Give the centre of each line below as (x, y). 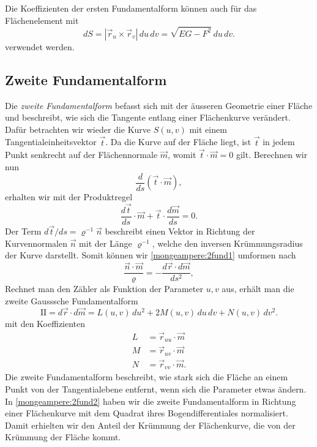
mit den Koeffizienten (45, 323)
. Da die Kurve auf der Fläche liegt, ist (178, 142)
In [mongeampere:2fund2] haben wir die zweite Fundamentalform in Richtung (151, 401)
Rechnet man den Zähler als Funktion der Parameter (104, 289)
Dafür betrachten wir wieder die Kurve (78, 129)
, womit (182, 155)
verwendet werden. (40, 46)
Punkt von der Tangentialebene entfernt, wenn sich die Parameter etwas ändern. (156, 389)
